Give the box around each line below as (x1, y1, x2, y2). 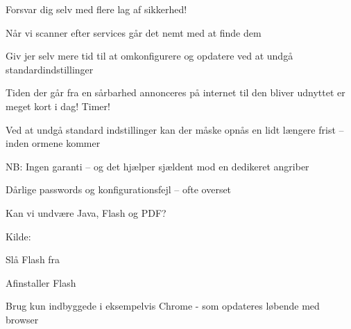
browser (6, 312, 39, 326)
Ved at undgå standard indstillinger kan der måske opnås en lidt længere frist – (6, 122, 344, 136)
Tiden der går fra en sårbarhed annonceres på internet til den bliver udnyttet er (6, 85, 345, 100)
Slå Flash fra (6, 252, 60, 267)
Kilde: (6, 229, 31, 243)
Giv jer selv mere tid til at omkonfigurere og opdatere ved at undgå (6, 48, 293, 63)
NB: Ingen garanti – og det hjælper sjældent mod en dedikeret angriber (6, 159, 309, 173)
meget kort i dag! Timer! (6, 98, 110, 113)
